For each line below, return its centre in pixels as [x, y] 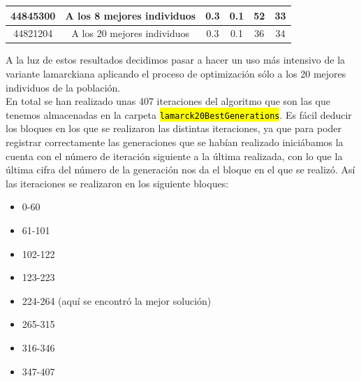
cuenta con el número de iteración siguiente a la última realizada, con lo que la [174, 156]
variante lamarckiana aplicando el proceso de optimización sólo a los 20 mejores [176, 74]
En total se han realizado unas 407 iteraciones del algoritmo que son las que [168, 101]
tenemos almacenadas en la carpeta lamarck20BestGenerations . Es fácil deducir [179, 114]
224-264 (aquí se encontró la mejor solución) [117, 300]
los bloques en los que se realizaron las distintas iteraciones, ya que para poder [174, 128]
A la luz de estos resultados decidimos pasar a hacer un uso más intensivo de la [176, 60]
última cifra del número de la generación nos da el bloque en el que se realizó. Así [180, 170]
